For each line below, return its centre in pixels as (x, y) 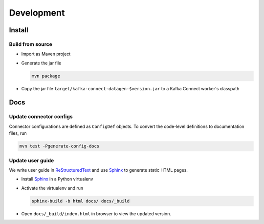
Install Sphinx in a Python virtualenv (57, 179)
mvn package (46, 76)
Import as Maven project (46, 54)
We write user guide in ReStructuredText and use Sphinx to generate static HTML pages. (99, 170)
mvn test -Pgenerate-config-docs (59, 146)
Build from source (31, 44)
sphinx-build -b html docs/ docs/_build (80, 201)
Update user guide (32, 160)
